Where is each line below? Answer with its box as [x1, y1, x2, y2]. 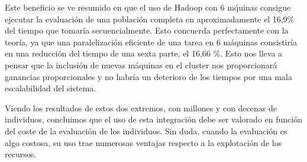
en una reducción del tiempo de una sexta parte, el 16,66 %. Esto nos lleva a [5, 47, 283, 59]
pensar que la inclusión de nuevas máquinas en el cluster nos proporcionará [5, 58, 277, 71]
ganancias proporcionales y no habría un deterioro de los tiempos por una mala [5, 70, 292, 82]
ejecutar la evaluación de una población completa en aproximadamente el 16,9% [5, 12, 295, 25]
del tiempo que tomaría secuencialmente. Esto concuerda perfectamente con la [5, 24, 289, 37]
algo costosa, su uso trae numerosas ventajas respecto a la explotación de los [5, 136, 282, 148]
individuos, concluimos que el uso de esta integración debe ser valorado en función [5, 113, 302, 125]
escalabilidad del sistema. [5, 82, 96, 94]
